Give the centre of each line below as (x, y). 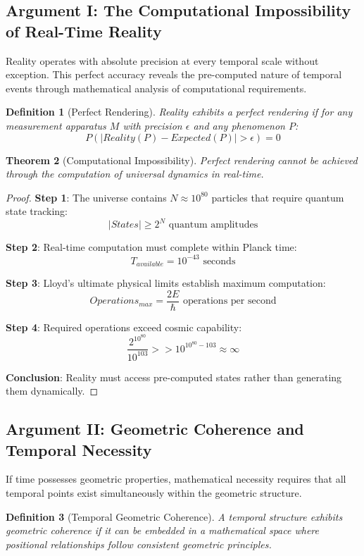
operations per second (230, 301)
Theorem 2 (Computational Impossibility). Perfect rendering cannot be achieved (182, 160)
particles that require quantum (278, 197)
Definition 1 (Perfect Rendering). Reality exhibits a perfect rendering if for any (179, 112)
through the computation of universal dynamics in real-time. (135, 174)
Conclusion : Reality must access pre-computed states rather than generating (174, 377)
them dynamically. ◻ (52, 391)
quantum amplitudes (213, 225)
